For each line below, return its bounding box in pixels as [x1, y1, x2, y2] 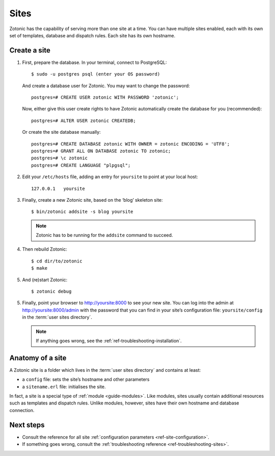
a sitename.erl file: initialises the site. [22, 383, 106, 390]
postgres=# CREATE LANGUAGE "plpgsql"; [31, 162, 131, 168]
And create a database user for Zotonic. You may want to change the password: [22, 82, 190, 89]
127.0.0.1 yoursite [31, 185, 85, 191]
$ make [31, 266, 48, 271]
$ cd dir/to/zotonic [31, 258, 82, 264]
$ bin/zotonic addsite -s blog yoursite [31, 209, 133, 214]
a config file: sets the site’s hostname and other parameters [22, 376, 150, 382]
